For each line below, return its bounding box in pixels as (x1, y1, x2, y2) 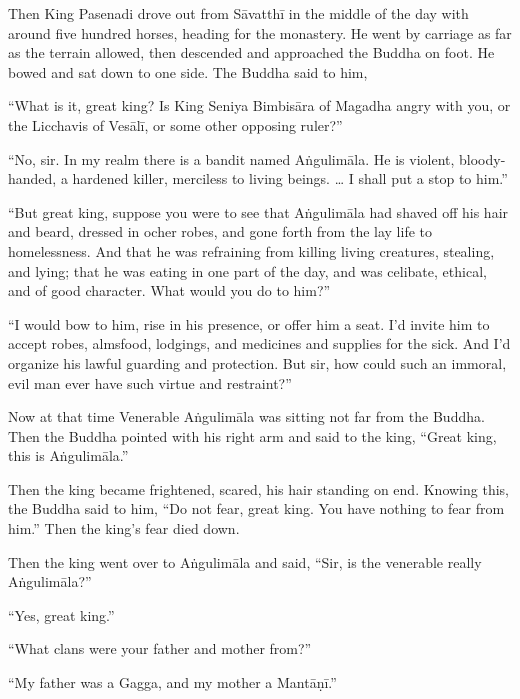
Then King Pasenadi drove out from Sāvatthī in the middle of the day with (8, 3, 469, 23)
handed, (8, 168, 57, 189)
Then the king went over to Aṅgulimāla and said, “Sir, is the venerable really (8, 551, 482, 572)
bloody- (459, 148, 506, 169)
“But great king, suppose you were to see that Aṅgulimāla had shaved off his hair (8, 201, 509, 222)
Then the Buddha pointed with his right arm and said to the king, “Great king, (8, 425, 497, 446)
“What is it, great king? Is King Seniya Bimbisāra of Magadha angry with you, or (8, 95, 511, 116)
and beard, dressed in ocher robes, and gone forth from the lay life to (8, 221, 432, 242)
